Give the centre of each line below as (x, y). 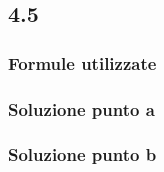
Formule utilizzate (82, 62)
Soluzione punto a (81, 108)
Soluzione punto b (82, 154)
